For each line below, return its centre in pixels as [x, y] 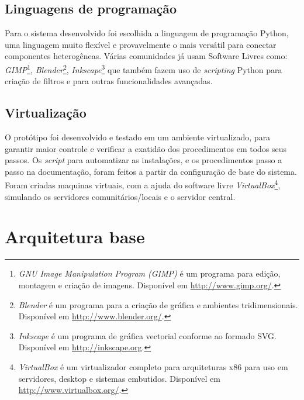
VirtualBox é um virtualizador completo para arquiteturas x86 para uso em [153, 366]
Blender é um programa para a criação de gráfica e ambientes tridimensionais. [158, 304]
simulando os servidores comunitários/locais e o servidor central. [120, 196]
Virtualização [46, 113]
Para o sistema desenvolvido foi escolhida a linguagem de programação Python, [147, 33]
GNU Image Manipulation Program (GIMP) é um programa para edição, [149, 273]
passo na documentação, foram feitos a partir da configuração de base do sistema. [151, 171]
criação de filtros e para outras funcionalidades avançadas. [109, 81]
